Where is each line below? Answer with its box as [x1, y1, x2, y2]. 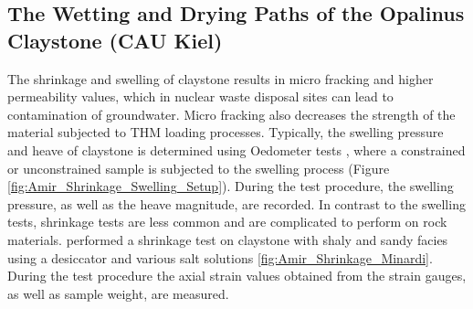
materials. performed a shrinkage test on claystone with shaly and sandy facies [7, 229, 448, 249]
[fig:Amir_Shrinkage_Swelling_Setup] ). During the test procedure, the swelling [7, 176, 454, 196]
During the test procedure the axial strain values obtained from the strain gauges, [7, 266, 467, 285]
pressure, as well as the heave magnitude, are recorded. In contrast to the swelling [7, 194, 466, 213]
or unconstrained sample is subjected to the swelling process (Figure [7, 158, 390, 177]
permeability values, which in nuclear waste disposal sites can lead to [7, 87, 394, 106]
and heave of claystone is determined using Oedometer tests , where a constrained [7, 140, 466, 159]
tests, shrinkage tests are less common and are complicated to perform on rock [7, 212, 447, 231]
